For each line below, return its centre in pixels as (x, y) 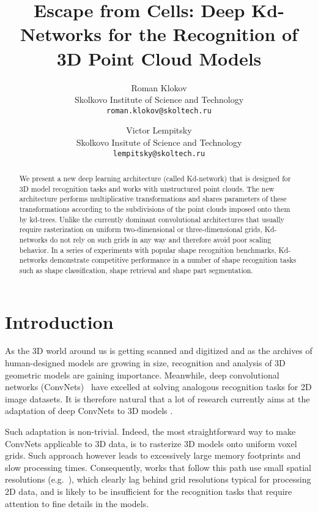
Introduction (59, 321)
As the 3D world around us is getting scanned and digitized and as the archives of (159, 351)
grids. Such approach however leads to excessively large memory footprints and (153, 455)
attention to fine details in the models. (77, 503)
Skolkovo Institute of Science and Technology (159, 100)
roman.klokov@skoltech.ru (159, 111)
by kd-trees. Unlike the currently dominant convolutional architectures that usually (152, 219)
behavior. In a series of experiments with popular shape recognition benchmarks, (148, 250)
